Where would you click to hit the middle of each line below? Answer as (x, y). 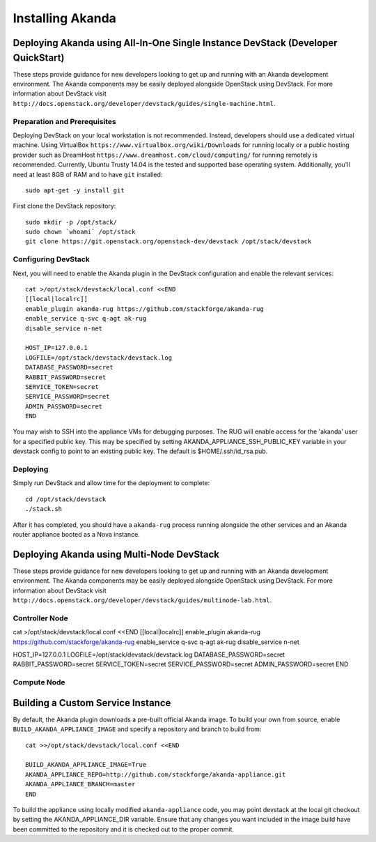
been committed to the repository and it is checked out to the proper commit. (124, 829)
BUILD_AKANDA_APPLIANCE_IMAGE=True (86, 765)
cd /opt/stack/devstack (66, 499)
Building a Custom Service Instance (92, 703)
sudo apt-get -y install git (75, 190)
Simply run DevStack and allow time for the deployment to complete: (111, 483)
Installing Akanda (64, 18)
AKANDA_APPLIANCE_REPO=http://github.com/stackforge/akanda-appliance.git (156, 774)
